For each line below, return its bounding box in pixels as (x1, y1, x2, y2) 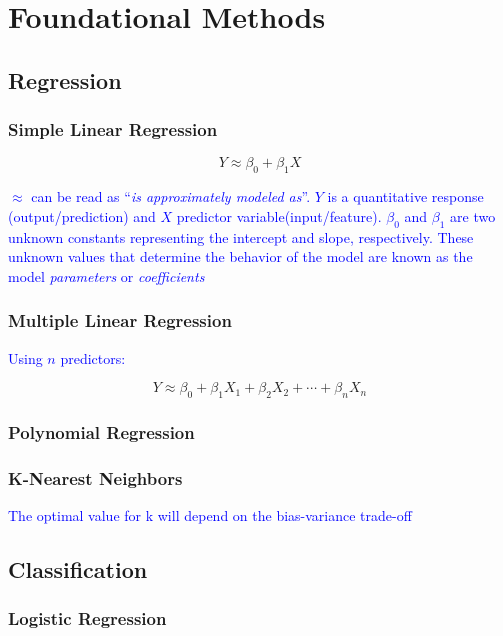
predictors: (60, 347, 126, 368)
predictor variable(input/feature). (176, 205, 382, 226)
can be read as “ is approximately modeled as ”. (31, 186, 311, 207)
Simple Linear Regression (8, 117, 218, 142)
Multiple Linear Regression (8, 308, 232, 333)
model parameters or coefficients (8, 265, 205, 286)
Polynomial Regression (8, 419, 195, 444)
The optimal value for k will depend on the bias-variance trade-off (8, 505, 412, 526)
